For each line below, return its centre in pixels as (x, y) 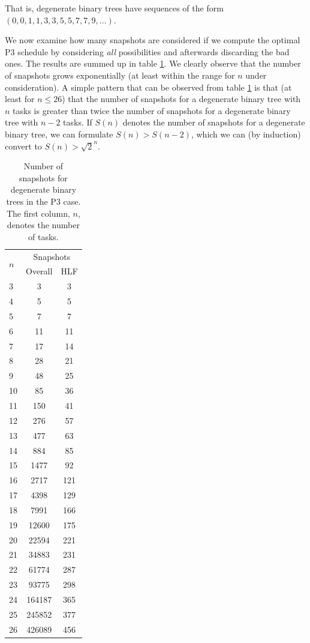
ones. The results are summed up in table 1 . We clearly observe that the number (153, 63)
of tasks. (43, 236)
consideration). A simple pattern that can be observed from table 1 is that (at (148, 87)
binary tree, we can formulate (59, 134)
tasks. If (78, 122)
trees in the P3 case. (43, 201)
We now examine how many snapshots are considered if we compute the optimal (153, 40)
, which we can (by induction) (246, 134)
